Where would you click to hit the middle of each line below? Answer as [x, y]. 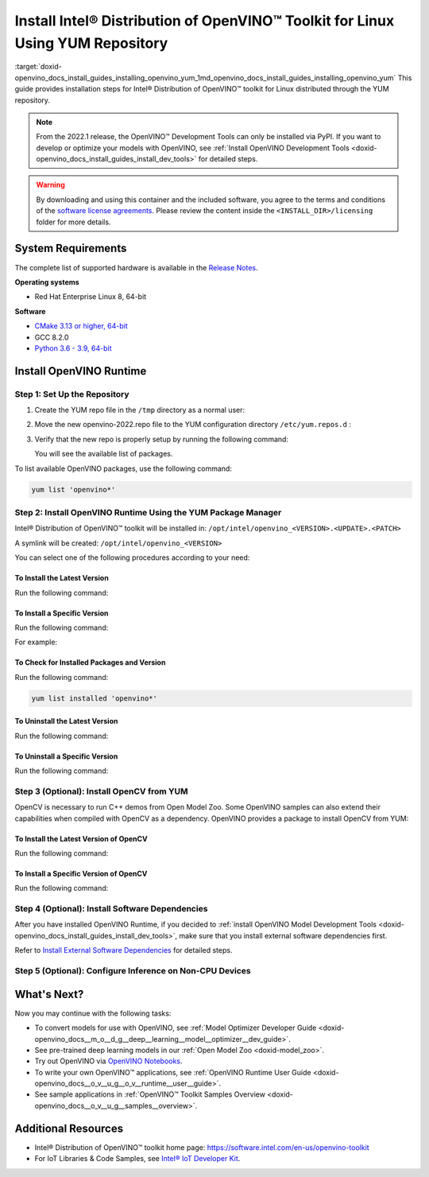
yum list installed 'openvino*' [95, 698]
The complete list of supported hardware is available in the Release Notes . [136, 267]
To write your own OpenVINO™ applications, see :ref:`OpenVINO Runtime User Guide [173, 1072]
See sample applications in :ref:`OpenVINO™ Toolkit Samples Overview [150, 1094]
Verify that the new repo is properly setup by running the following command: [162, 439]
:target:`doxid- [39, 67]
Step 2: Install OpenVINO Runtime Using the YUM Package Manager [148, 512]
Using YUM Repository [91, 43]
